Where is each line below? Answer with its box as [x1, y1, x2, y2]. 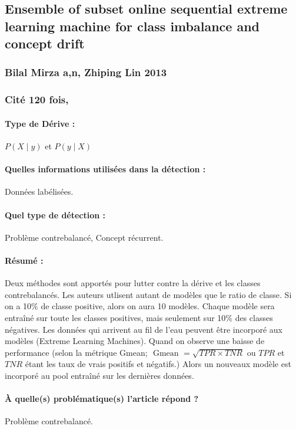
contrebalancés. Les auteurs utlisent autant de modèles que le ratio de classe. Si [5, 288, 292, 300]
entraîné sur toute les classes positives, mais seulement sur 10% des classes [5, 312, 273, 323]
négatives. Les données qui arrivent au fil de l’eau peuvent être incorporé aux [5, 323, 282, 335]
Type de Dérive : [5, 117, 75, 129]
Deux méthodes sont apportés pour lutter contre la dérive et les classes [5, 277, 261, 289]
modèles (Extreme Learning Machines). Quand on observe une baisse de [5, 335, 265, 347]
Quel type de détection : [5, 208, 106, 221]
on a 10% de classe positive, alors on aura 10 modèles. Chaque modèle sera [5, 300, 275, 312]
